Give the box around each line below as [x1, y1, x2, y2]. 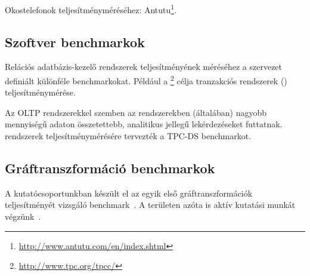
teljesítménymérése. [5, 86, 76, 99]
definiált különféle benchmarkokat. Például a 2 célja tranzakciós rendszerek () [5, 73, 287, 87]
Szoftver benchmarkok [5, 32, 145, 51]
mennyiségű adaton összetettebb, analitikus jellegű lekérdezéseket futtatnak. [5, 118, 283, 130]
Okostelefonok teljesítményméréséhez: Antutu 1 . [5, 2, 177, 16]
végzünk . [5, 210, 41, 223]
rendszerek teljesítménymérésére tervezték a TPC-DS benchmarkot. [5, 130, 252, 142]
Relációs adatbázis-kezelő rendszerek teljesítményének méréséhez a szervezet [5, 60, 283, 73]
